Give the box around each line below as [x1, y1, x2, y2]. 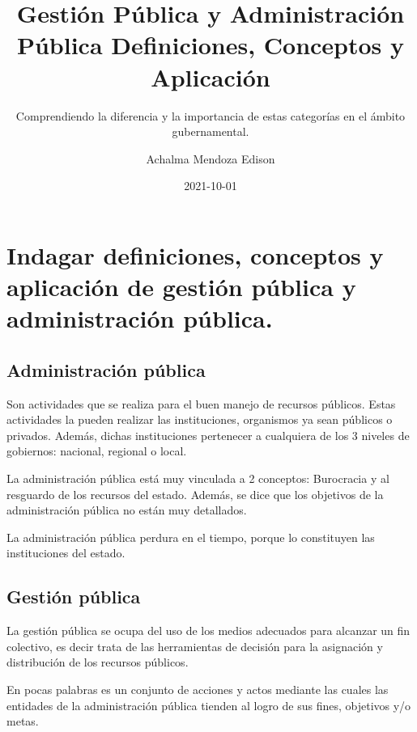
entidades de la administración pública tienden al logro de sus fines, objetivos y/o [6, 696, 411, 713]
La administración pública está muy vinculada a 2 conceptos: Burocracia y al [6, 470, 389, 487]
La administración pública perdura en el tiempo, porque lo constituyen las [6, 528, 375, 545]
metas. [6, 713, 39, 730]
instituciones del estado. [6, 544, 126, 561]
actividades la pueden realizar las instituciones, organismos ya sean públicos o [6, 411, 393, 428]
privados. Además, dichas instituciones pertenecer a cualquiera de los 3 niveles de [6, 426, 410, 443]
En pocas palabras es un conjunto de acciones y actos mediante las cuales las [6, 680, 389, 697]
